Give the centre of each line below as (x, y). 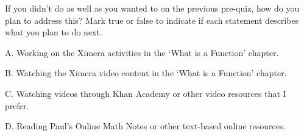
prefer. (17, 105)
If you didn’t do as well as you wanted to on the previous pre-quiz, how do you (152, 8)
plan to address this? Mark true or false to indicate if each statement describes (152, 20)
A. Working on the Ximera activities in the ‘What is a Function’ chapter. (142, 52)
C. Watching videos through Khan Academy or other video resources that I (146, 93)
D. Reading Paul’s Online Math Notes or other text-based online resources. (145, 126)
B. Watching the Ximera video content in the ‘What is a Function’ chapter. (146, 73)
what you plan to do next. (54, 32)
